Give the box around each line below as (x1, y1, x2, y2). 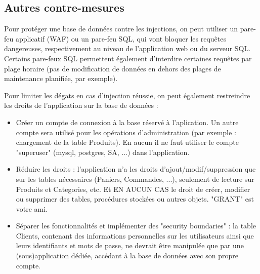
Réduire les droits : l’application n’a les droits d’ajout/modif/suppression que (16, 164, 256, 174)
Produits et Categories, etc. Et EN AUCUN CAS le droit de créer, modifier (16, 183, 250, 194)
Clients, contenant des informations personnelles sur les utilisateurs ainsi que (16, 230, 254, 241)
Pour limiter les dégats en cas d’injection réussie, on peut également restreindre (4, 90, 250, 100)
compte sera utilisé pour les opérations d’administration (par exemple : (16, 127, 236, 137)
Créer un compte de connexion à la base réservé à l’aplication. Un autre (16, 116, 239, 127)
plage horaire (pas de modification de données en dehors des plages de (4, 63, 221, 73)
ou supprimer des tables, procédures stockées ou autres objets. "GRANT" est (16, 193, 254, 204)
